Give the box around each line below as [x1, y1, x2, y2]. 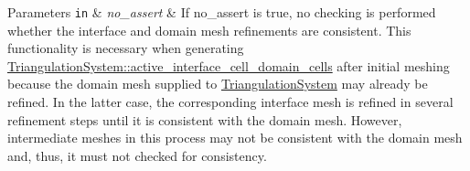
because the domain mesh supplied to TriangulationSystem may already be [7, 74, 428, 93]
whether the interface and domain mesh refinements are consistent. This [7, 20, 411, 39]
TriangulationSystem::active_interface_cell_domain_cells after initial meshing [7, 56, 450, 75]
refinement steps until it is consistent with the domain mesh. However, [7, 110, 402, 129]
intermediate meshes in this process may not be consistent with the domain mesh [7, 128, 463, 147]
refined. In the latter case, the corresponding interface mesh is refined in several [7, 92, 454, 112]
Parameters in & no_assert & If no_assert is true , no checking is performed [7, 3, 436, 21]
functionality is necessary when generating [7, 38, 244, 58]
